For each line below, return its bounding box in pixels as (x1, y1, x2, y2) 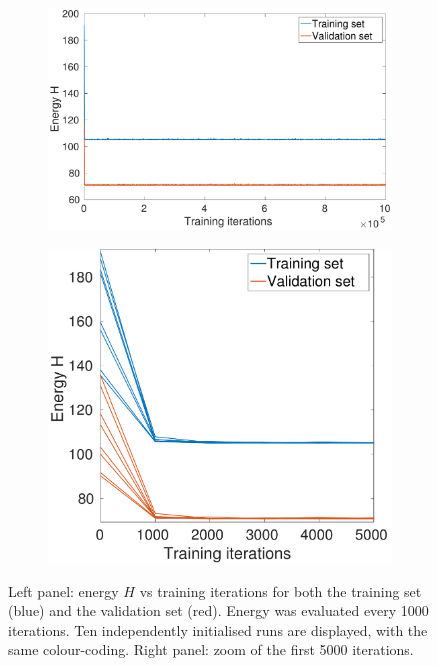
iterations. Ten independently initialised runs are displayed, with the (8, 619, 428, 640)
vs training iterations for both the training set (139, 580, 422, 601)
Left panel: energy (8, 580, 119, 601)
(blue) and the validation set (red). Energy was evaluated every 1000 (8, 600, 429, 621)
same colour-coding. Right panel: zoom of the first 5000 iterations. (8, 639, 414, 660)
